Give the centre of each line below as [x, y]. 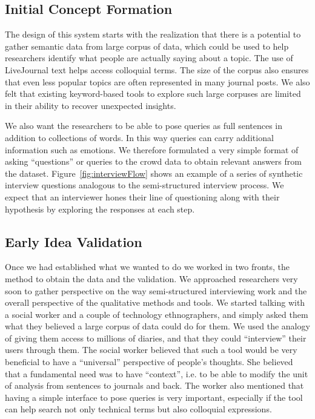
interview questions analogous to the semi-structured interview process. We [144, 185]
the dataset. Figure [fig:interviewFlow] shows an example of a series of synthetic [154, 173]
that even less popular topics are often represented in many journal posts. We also [157, 81]
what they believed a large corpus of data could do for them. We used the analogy [157, 326]
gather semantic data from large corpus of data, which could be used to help [147, 46]
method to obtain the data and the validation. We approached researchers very [151, 278]
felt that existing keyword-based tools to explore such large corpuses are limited [153, 94]
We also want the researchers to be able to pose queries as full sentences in [144, 126]
